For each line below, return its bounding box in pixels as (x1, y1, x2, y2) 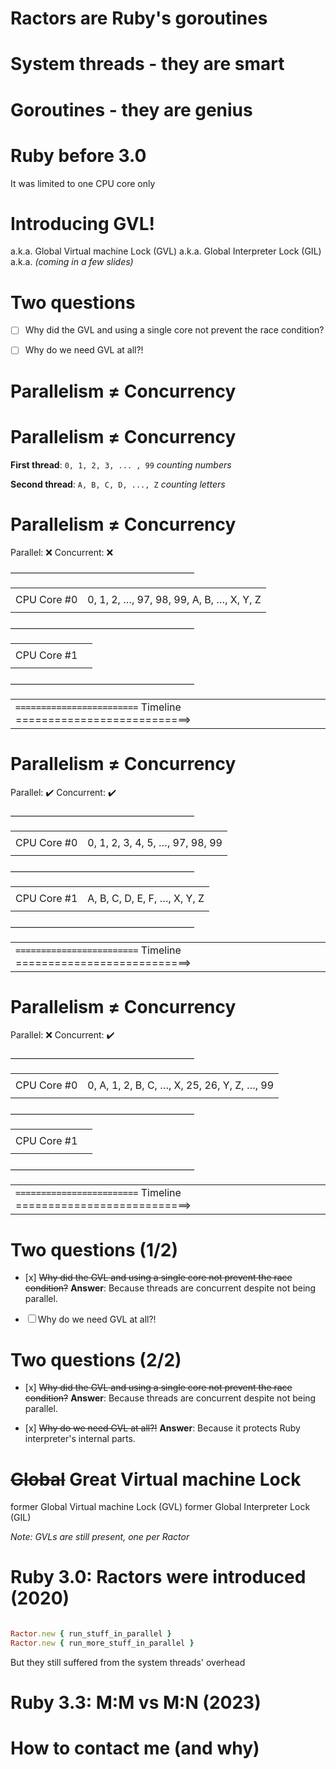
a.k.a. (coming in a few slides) (10, 256, 134, 268)
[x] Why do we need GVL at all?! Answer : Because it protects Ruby (24, 1422, 301, 1434)
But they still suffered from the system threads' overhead (10, 1656, 246, 1668)
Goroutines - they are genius (10, 98, 253, 121)
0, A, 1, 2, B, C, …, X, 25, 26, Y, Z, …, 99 (87, 1078, 275, 1092)
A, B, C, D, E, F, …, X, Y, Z (87, 891, 205, 905)
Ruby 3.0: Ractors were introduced (10, 1566, 307, 1589)
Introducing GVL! (10, 212, 155, 235)
